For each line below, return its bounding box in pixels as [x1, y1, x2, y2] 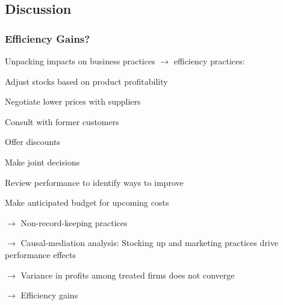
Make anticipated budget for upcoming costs [5, 196, 169, 209]
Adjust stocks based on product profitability [5, 75, 168, 87]
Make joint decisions [5, 155, 80, 168]
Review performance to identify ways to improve [5, 176, 184, 188]
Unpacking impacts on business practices [5, 55, 155, 67]
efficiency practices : [173, 55, 245, 67]
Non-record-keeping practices [20, 216, 128, 229]
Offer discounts [5, 135, 60, 148]
